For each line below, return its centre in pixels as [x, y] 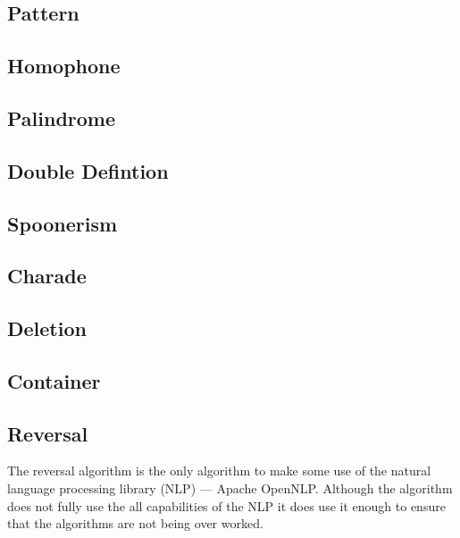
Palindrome [62, 118]
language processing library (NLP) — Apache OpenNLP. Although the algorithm [230, 488]
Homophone [64, 66]
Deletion [47, 328]
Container [54, 380]
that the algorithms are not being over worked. [135, 523]
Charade [47, 276]
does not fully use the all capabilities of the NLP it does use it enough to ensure [226, 505]
